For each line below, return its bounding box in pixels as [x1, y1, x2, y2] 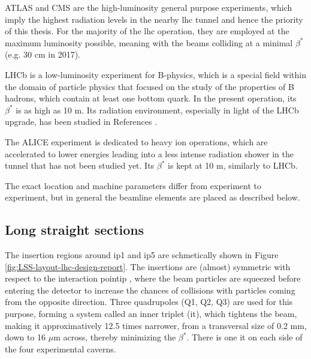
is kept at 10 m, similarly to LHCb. [168, 159, 298, 172]
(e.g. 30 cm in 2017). [5, 48, 80, 61]
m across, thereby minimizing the [53, 331, 176, 343]
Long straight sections [5, 220, 144, 239]
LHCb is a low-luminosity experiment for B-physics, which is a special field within [5, 68, 306, 80]
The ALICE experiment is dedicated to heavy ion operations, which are [5, 135, 268, 148]
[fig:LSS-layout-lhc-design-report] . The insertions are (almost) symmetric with [5, 260, 291, 273]
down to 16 [5, 331, 46, 343]
